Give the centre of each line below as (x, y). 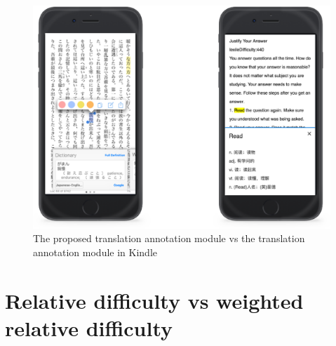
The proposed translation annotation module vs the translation (169, 238)
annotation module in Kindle (95, 252)
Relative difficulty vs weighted (154, 300)
